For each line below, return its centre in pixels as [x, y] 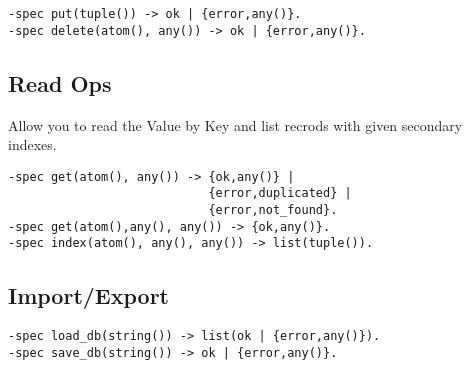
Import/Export [88, 295]
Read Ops [60, 82]
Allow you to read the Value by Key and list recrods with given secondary [235, 124]
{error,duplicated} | [280, 193]
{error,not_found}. [273, 210]
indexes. [32, 144]
